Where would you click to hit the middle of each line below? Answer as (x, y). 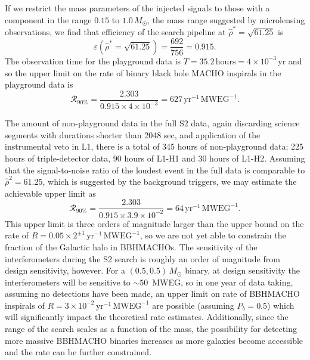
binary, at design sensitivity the (242, 270)
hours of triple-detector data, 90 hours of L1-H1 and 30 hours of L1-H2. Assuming (155, 158)
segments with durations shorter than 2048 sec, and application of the (133, 134)
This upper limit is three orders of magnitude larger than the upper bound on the (154, 223)
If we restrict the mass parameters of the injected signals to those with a (137, 8)
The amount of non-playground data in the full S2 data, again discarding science (152, 123)
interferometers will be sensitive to (68, 282)
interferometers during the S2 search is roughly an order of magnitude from (142, 258)
